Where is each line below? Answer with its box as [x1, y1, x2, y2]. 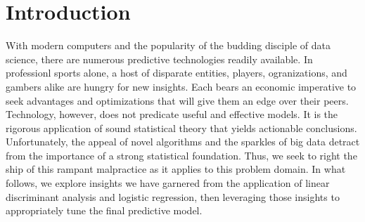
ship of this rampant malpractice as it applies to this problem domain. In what [6, 162, 346, 176]
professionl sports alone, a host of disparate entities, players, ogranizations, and [6, 65, 347, 80]
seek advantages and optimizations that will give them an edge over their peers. [6, 93, 349, 107]
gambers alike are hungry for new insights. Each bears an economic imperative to [6, 79, 357, 93]
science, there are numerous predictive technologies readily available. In [6, 51, 313, 66]
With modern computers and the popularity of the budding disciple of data [6, 38, 331, 53]
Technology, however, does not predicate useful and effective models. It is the [6, 107, 338, 122]
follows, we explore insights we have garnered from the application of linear [6, 176, 330, 190]
